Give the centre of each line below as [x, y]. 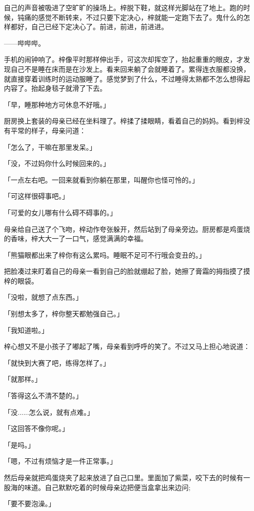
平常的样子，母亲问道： [48, 130]
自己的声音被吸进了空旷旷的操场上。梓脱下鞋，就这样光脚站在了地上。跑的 [124, 7]
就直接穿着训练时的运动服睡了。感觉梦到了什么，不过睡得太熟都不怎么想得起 [127, 78]
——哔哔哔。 [24, 43]
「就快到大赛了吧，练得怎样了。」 [57, 362]
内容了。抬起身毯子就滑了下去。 [55, 88]
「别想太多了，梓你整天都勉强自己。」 [64, 314]
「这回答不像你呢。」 [36, 428]
